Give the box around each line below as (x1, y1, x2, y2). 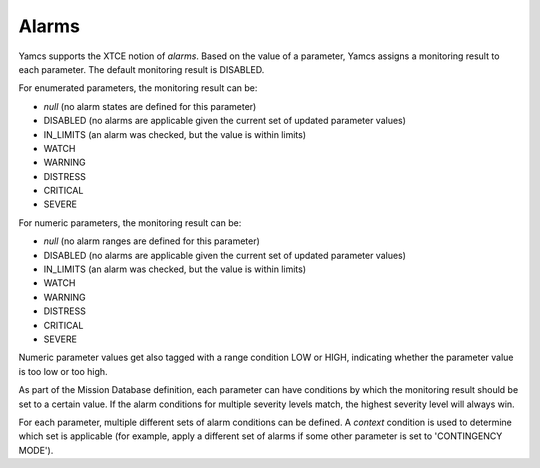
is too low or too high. (18, 365, 109, 377)
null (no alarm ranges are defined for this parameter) (43, 235, 260, 247)
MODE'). (18, 444, 54, 456)
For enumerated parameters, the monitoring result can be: (18, 82, 258, 94)
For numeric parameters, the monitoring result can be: (18, 216, 242, 229)
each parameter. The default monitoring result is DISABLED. (18, 63, 265, 75)
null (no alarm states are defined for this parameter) (43, 100, 257, 112)
